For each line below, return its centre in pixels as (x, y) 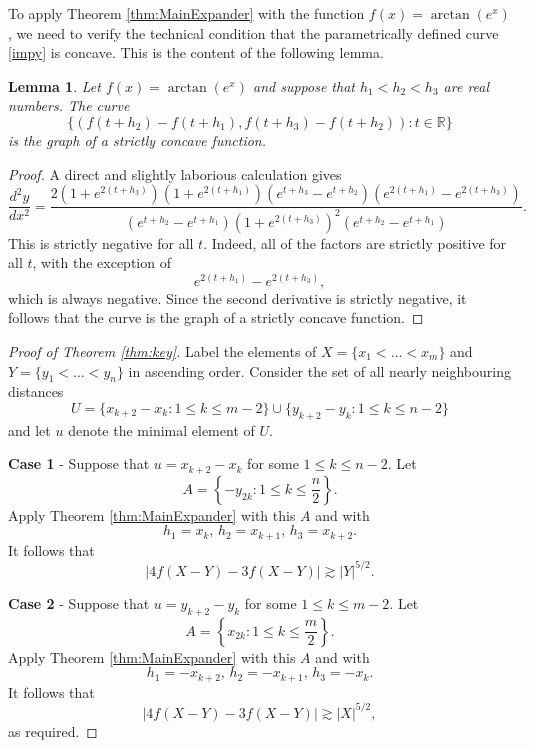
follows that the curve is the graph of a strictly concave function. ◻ (216, 317)
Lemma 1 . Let (54, 85)
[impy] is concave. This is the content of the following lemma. (196, 52)
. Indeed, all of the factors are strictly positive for (355, 242)
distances (36, 391)
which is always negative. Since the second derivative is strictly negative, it (237, 297)
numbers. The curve (69, 105)
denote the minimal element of (161, 429)
